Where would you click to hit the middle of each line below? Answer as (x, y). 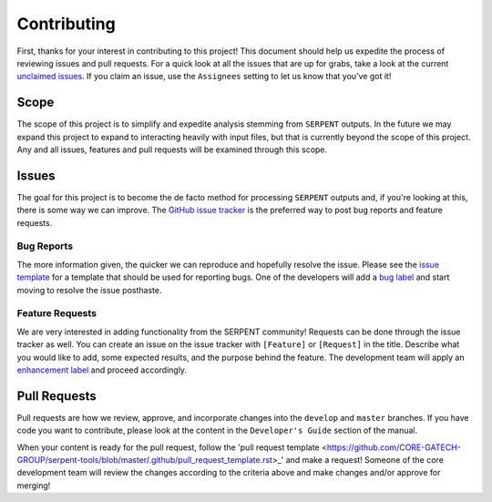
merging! (34, 485)
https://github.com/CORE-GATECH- (394, 447)
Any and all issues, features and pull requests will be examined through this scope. (172, 149)
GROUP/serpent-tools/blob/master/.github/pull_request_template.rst (145, 460)
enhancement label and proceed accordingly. (102, 370)
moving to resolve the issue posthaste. (89, 290)
